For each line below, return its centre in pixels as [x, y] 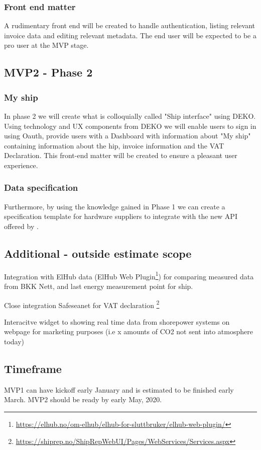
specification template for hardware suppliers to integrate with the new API [121, 216]
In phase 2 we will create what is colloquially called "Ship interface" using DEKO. [130, 116]
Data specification [41, 188]
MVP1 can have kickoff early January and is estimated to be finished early [119, 389]
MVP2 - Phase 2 [48, 72]
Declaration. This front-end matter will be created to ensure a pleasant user [121, 155]
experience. [21, 165]
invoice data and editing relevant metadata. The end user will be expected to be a [130, 35]
